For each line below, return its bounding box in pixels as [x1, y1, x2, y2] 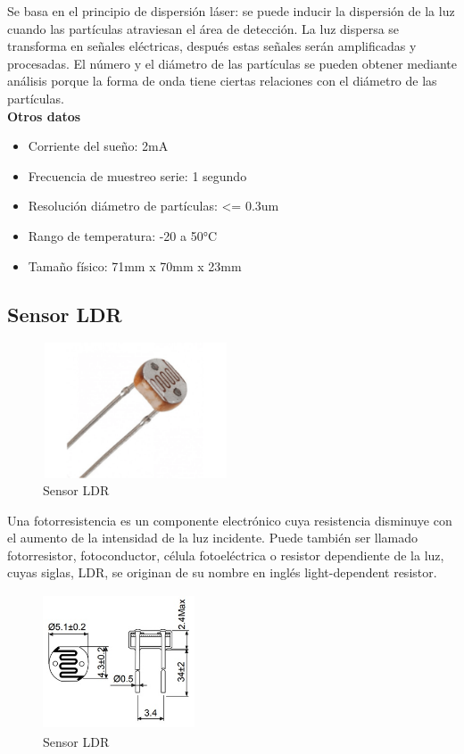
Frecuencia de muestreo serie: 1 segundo [28, 166, 247, 185]
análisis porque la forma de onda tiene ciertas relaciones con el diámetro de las [7, 71, 437, 90]
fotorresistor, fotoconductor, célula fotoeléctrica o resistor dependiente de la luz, [7, 545, 444, 564]
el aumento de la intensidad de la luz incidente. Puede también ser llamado [7, 528, 418, 547]
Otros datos [7, 106, 81, 125]
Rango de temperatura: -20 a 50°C [28, 226, 218, 244]
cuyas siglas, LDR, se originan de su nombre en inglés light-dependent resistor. [7, 563, 437, 582]
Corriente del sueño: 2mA [28, 137, 169, 155]
